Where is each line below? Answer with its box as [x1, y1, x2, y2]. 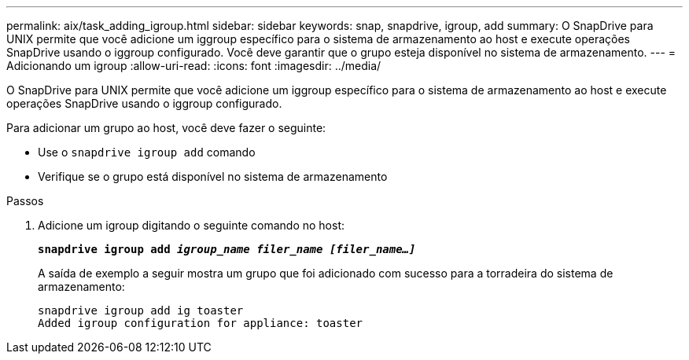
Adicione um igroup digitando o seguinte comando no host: [38, 219, 345, 232]
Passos [6, 194, 44, 208]
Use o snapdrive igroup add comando [38, 145, 256, 159]
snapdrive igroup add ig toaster [38, 304, 244, 317]
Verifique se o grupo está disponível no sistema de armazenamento [38, 170, 388, 183]
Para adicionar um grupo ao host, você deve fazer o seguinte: [6, 121, 326, 134]
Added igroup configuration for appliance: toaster [38, 317, 363, 329]
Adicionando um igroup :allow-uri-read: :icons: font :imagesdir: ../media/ [6, 59, 381, 72]
